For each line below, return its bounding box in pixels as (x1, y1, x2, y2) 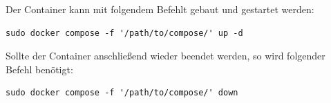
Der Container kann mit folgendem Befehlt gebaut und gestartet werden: (6, 2, 314, 16)
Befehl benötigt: (6, 62, 73, 76)
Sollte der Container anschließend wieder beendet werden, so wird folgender (6, 48, 325, 63)
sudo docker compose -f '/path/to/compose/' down (6, 88, 238, 98)
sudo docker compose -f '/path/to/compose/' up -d (6, 28, 243, 38)
